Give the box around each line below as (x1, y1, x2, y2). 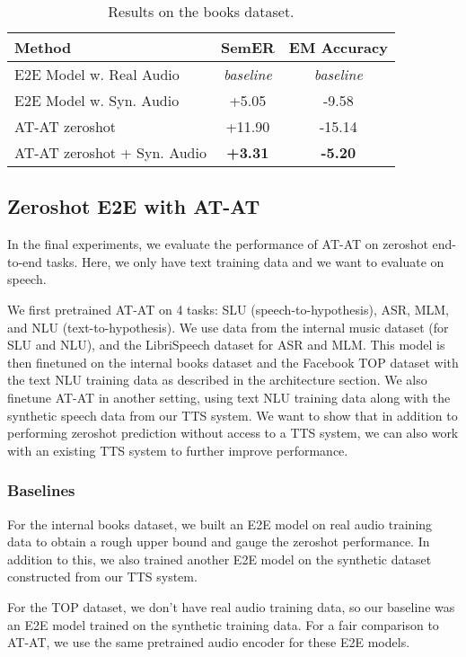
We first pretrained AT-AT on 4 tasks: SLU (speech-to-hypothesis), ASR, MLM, (7, 299, 449, 318)
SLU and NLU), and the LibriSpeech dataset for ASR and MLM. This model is (7, 335, 445, 354)
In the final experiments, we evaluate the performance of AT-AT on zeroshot (7, 235, 428, 253)
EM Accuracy (288, 37, 388, 58)
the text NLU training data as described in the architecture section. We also (7, 370, 427, 389)
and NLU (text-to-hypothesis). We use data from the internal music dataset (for (7, 317, 449, 336)
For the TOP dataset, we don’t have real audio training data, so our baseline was (7, 597, 455, 616)
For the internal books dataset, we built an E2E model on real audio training (7, 514, 433, 533)
